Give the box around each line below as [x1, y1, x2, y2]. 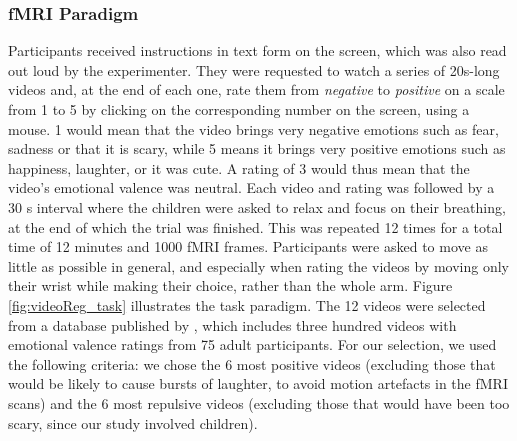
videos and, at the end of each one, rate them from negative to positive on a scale [8, 79, 505, 100]
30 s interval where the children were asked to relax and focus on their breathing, [8, 196, 506, 217]
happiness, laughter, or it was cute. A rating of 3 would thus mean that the [8, 157, 470, 178]
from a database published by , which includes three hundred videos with [8, 314, 457, 335]
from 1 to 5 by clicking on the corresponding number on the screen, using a [8, 99, 470, 119]
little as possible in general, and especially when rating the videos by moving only [8, 255, 509, 276]
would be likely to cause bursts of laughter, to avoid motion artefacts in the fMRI [8, 373, 508, 394]
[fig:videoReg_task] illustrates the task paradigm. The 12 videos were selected [8, 294, 486, 315]
